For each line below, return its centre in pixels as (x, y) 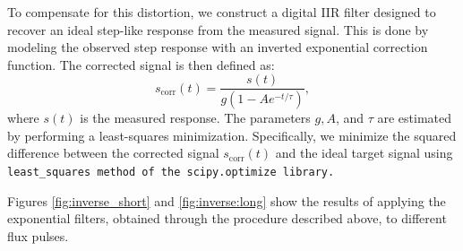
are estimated (415, 118)
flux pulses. (38, 235)
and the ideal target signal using (364, 153)
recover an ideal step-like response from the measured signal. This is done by (218, 29)
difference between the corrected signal (113, 153)
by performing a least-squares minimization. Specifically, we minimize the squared (232, 135)
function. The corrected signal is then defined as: (141, 64)
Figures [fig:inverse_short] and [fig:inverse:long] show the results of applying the (227, 200)
